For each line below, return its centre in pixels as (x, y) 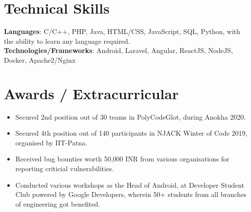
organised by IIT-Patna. (51, 142)
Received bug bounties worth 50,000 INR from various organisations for (122, 159)
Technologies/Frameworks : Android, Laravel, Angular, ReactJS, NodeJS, (118, 50)
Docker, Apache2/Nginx (40, 60)
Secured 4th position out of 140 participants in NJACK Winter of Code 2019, (131, 133)
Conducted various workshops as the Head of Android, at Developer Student (130, 185)
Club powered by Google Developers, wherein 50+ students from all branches (131, 194)
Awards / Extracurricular (91, 93)
